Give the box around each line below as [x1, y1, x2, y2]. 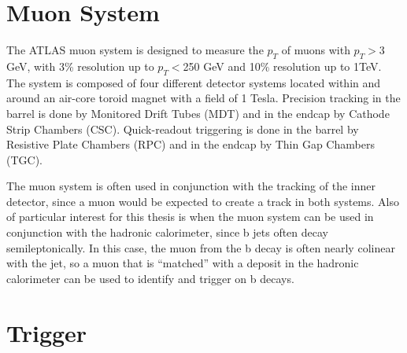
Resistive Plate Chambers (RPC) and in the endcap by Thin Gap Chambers [6, 136, 375, 153]
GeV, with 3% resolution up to [6, 57, 154, 74]
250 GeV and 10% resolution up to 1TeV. [183, 57, 382, 74]
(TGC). [6, 151, 43, 167]
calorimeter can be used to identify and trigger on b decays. [6, 270, 294, 286]
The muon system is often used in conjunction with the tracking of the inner [6, 178, 376, 194]
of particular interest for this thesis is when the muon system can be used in [6, 208, 374, 225]
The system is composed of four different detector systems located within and [6, 74, 381, 90]
